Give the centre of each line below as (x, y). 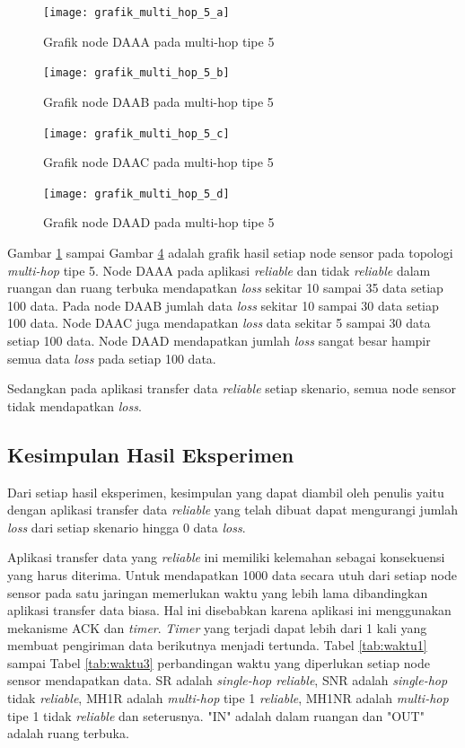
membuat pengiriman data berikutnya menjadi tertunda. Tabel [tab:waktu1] (217, 645)
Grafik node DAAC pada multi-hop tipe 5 (158, 162)
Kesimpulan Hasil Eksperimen (151, 454)
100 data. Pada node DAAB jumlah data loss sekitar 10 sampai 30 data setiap (223, 305)
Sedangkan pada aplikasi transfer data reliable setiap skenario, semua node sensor (232, 388)
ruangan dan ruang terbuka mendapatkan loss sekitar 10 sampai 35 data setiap (225, 288)
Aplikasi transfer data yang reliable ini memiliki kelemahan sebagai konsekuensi (226, 557)
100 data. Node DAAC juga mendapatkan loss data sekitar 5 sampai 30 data (219, 323)
